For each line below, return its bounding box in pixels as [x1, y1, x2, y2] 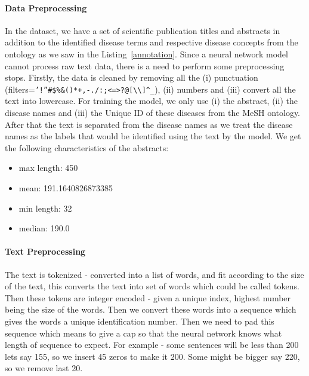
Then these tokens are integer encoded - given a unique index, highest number [5, 291, 291, 304]
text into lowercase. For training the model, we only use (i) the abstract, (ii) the [5, 94, 298, 107]
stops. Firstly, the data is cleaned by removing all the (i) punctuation [5, 71, 258, 84]
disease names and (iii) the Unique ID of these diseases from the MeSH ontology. [5, 106, 301, 119]
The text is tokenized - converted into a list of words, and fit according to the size [5, 268, 304, 280]
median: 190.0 [18, 222, 70, 234]
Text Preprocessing [5, 245, 86, 258]
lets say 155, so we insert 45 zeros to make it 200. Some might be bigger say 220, [5, 350, 300, 362]
